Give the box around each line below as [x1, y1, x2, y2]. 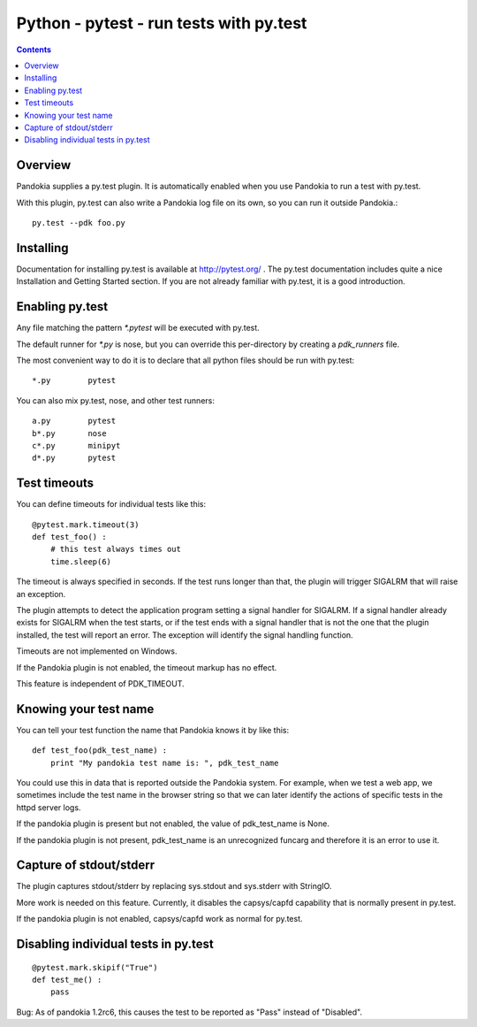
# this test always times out [49, 544, 181, 555]
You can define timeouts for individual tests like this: [16, 499, 207, 510]
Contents [16, 44, 52, 55]
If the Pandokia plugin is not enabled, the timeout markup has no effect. [16, 662, 277, 672]
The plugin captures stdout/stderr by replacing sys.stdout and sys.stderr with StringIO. [16, 881, 332, 892]
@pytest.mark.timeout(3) [32, 519, 140, 530]
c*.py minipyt [32, 441, 121, 450]
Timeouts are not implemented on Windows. [16, 646, 178, 656]
